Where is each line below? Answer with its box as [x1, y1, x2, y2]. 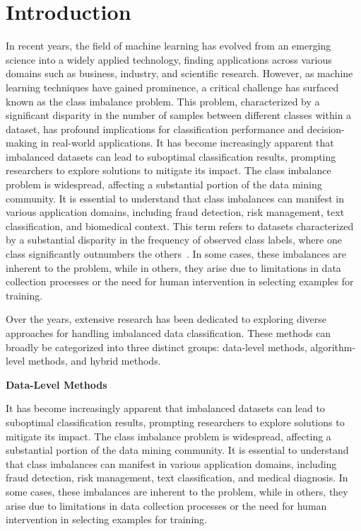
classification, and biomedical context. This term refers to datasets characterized [6, 218, 354, 233]
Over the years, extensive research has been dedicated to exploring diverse [6, 312, 327, 326]
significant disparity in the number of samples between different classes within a [6, 108, 352, 122]
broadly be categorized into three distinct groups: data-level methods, [6, 339, 307, 354]
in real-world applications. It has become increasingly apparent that [40, 135, 334, 150]
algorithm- [310, 339, 356, 354]
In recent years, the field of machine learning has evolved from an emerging [6, 38, 331, 53]
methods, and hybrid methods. [28, 353, 161, 368]
